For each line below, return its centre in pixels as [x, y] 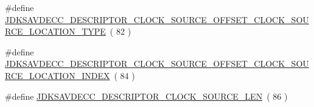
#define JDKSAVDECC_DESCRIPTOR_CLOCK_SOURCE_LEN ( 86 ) [146, 96]
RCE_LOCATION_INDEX [58, 75]
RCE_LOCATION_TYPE [55, 31]
